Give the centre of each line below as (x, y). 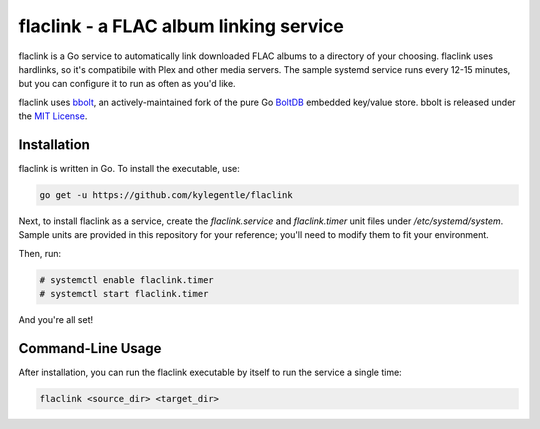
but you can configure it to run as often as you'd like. (127, 84)
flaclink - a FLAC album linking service (181, 26)
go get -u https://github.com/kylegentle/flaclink (166, 195)
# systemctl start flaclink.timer (124, 294)
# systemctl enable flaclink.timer (126, 279)
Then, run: (40, 253)
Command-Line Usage (90, 348)
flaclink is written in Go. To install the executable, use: (129, 169)
